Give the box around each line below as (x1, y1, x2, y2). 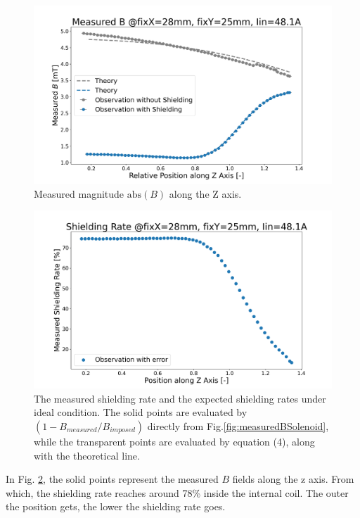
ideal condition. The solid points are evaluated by (34, 405, 247, 419)
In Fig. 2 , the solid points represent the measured (6, 472, 219, 486)
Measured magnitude (34, 186, 124, 201)
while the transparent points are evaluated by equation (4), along (34, 434, 315, 448)
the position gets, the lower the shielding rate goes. (6, 499, 226, 514)
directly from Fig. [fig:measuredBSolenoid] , (147, 418, 329, 433)
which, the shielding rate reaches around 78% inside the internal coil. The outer (6, 485, 349, 500)
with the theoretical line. (34, 448, 140, 462)
